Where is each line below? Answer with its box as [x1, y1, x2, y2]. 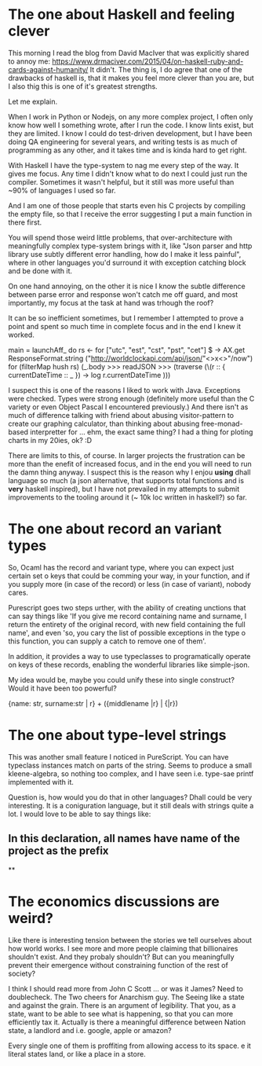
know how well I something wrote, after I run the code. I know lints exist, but [8, 120, 253, 130]
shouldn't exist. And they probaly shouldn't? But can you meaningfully [8, 952, 235, 962]
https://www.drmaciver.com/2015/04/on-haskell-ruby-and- [52, 57, 244, 66]
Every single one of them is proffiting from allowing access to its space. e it [8, 1041, 251, 1050]
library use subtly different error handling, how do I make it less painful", [8, 249, 242, 258]
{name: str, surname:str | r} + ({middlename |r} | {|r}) [8, 698, 179, 708]
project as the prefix [8, 844, 109, 858]
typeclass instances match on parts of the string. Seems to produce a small [8, 760, 253, 770]
